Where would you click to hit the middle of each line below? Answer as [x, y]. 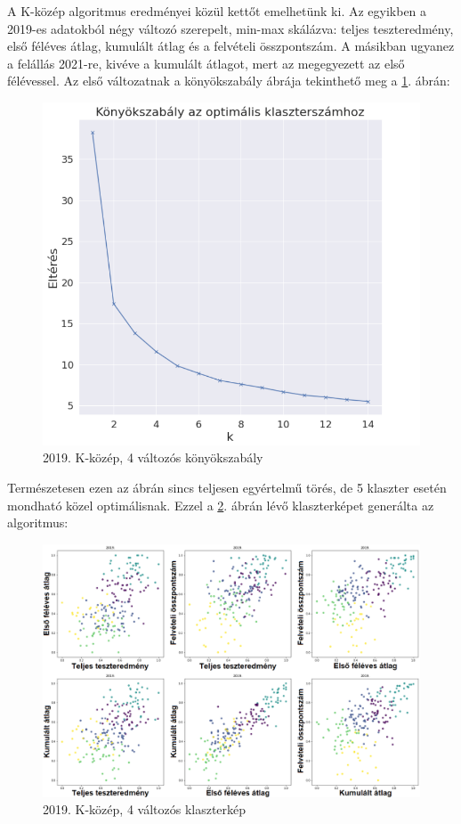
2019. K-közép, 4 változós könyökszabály [153, 457]
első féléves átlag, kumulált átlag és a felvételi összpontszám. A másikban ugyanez [231, 46]
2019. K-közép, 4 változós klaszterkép [145, 809]
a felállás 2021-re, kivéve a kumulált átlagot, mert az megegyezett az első [206, 63]
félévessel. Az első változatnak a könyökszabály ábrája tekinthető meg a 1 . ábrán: [229, 81]
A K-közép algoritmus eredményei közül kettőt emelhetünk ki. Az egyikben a [217, 11]
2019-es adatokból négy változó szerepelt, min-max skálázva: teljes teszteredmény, [230, 28]
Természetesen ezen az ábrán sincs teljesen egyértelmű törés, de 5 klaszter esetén [227, 487]
